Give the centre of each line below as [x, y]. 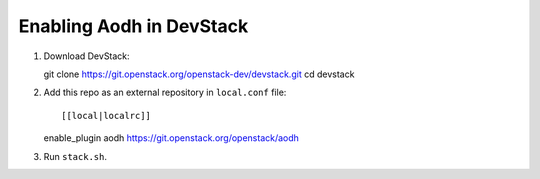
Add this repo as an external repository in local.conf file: [165, 92]
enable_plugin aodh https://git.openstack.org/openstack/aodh [171, 138]
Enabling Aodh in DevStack [133, 26]
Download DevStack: [86, 56]
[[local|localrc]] [106, 115]
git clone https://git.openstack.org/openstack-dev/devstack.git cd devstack [199, 74]
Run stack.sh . [75, 156]
